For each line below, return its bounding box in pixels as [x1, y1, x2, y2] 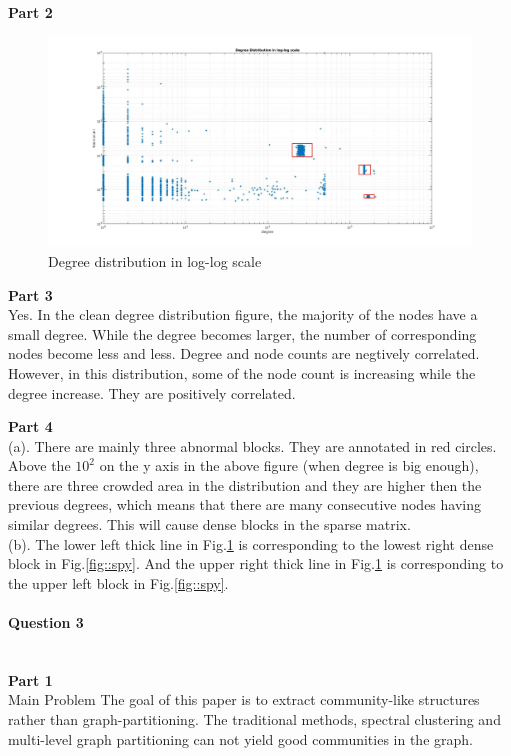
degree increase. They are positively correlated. [8, 382, 296, 403]
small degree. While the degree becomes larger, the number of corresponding [8, 323, 477, 344]
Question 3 [8, 612, 84, 633]
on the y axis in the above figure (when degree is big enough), [99, 455, 479, 476]
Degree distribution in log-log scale [48, 250, 262, 271]
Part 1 [8, 669, 53, 690]
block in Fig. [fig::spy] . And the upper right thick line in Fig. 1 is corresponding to [8, 553, 504, 574]
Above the [8, 455, 71, 476]
